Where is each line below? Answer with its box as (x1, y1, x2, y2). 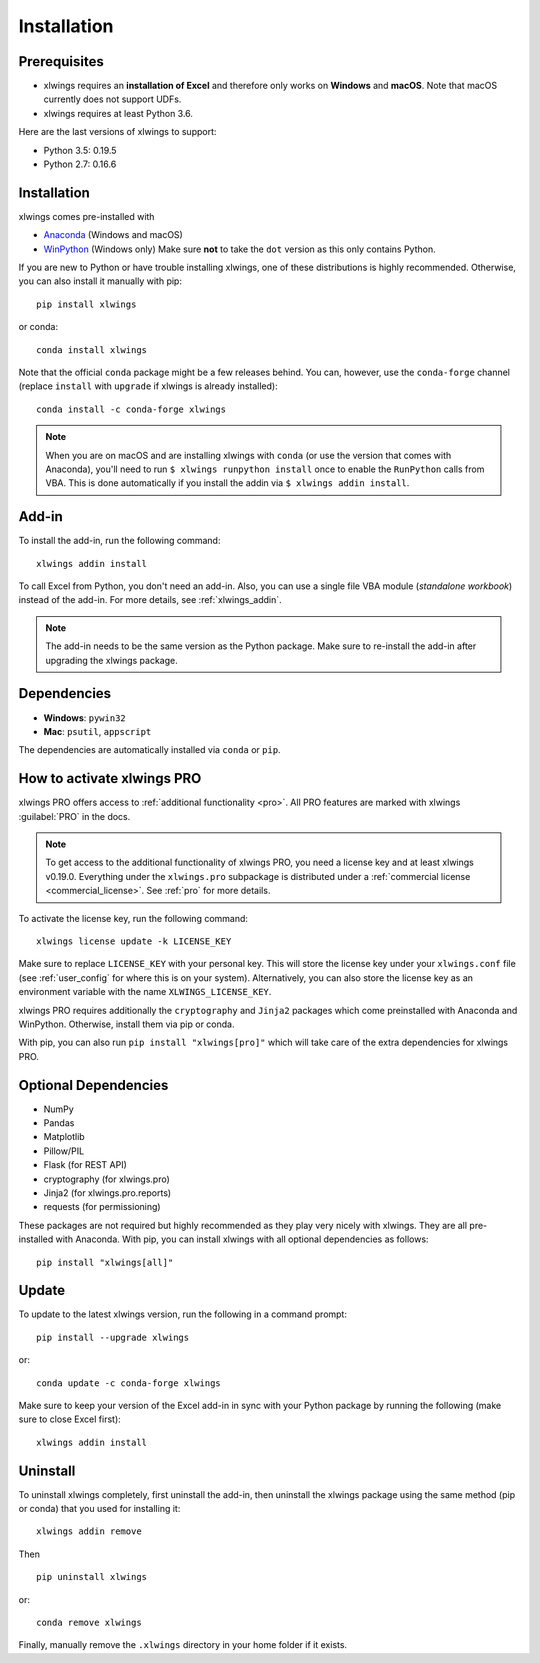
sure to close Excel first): (18, 1413, 122, 1425)
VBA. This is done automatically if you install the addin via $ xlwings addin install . (45, 477, 410, 489)
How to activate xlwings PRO (18, 770, 202, 787)
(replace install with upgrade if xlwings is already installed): (18, 380, 279, 392)
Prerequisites (18, 53, 104, 70)
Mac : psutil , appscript (43, 725, 152, 737)
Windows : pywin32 (43, 711, 126, 724)
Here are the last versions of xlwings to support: (18, 126, 217, 138)
